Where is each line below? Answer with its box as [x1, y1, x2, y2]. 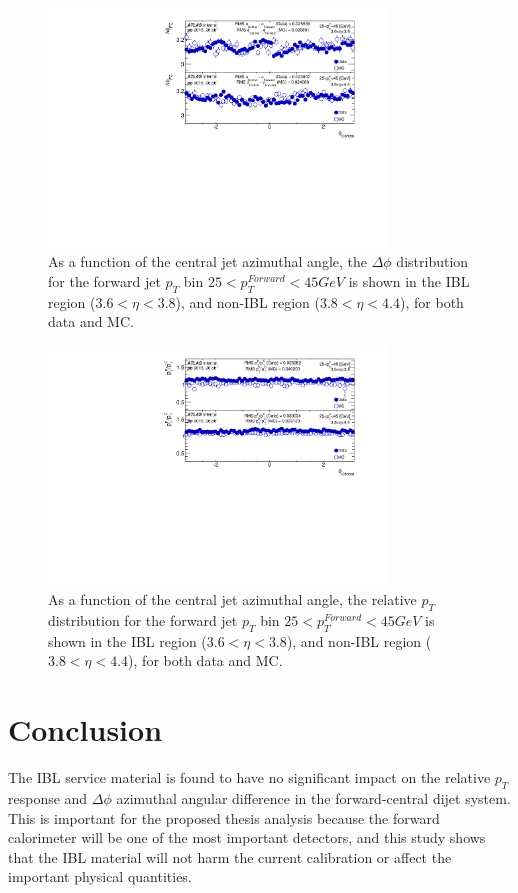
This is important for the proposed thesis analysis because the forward [8, 807, 440, 828]
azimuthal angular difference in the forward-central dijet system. [116, 787, 511, 808]
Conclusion [8, 709, 163, 750]
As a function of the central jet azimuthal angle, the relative [48, 589, 417, 610]
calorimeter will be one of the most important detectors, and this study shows [8, 827, 486, 848]
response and [8, 787, 88, 808]
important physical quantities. [8, 866, 192, 887]
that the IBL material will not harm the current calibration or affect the [8, 846, 452, 867]
